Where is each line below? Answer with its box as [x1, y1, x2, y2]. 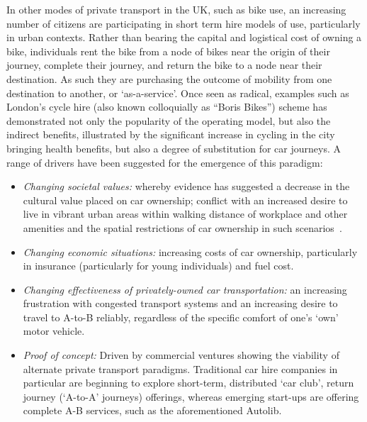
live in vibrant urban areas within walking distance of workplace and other [23, 206, 348, 221]
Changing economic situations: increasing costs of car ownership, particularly [23, 244, 358, 259]
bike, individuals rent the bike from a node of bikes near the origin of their [6, 43, 330, 58]
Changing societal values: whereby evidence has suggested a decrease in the [23, 179, 350, 194]
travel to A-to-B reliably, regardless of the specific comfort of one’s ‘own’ [23, 309, 339, 324]
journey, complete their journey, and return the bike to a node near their [6, 57, 322, 72]
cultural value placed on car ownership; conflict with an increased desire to [23, 192, 348, 207]
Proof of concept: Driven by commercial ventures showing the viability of [23, 348, 339, 362]
